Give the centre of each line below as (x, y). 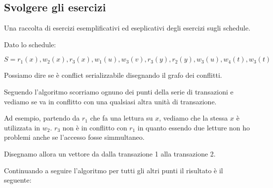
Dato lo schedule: (30, 44)
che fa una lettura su (121, 118)
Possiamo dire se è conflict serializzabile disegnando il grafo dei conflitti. (113, 75)
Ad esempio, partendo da (42, 118)
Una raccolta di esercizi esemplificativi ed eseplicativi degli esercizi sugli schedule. (127, 28)
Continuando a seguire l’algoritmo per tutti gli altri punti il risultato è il (114, 170)
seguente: (18, 180)
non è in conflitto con (95, 127)
